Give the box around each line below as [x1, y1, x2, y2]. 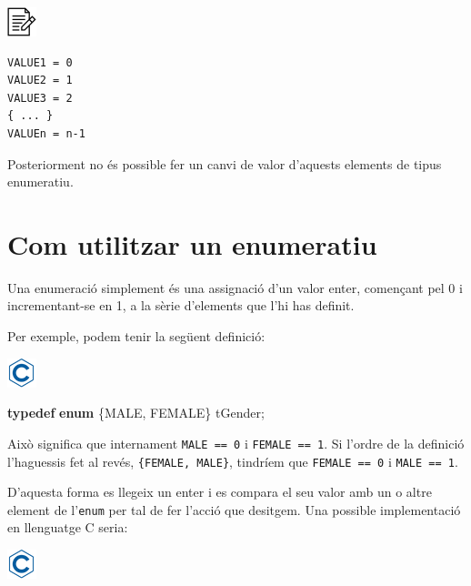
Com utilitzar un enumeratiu [7, 225, 377, 262]
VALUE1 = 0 [7, 56, 73, 69]
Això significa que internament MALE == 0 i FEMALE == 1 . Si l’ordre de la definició [7, 433, 465, 452]
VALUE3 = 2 [7, 91, 73, 105]
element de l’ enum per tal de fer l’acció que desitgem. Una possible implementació [7, 500, 461, 519]
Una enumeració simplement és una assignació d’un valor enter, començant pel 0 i [7, 278, 463, 297]
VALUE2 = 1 [7, 74, 73, 87]
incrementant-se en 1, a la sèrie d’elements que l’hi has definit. [7, 296, 355, 315]
